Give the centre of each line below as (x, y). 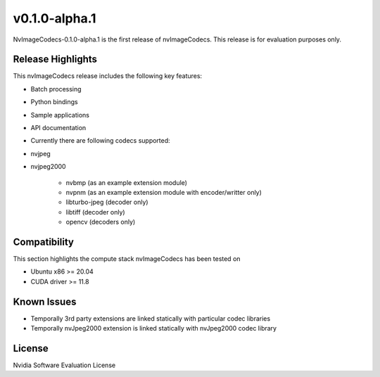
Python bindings (54, 102)
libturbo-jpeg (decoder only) (107, 202)
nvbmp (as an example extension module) (127, 182)
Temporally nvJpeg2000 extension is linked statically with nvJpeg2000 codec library (154, 328)
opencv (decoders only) (101, 222)
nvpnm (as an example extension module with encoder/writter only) (164, 192)
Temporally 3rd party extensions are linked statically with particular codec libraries (151, 318)
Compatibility (43, 242)
